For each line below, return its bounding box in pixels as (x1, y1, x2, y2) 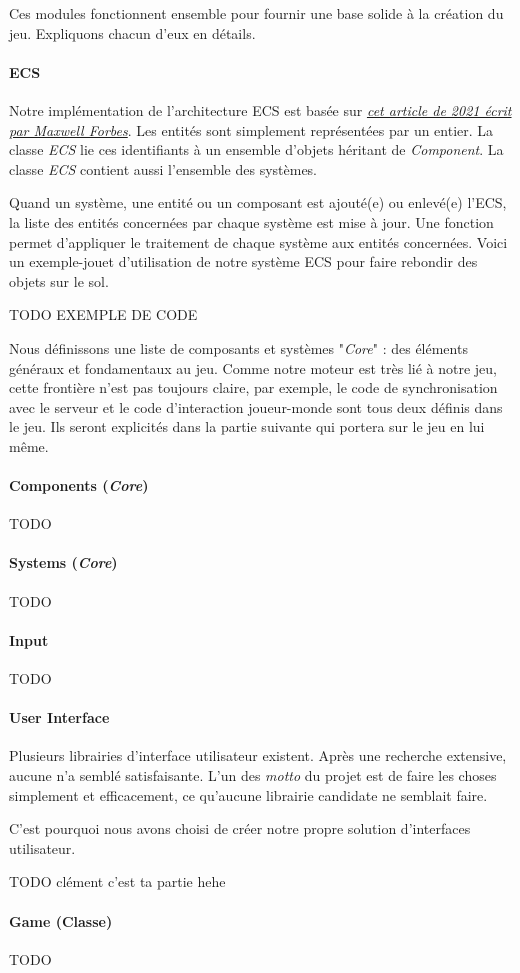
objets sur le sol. (9, 270, 109, 291)
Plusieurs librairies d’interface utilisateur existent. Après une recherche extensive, (9, 745, 507, 766)
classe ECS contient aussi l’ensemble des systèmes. (9, 158, 318, 179)
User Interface (9, 707, 110, 728)
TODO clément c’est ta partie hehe (9, 871, 226, 892)
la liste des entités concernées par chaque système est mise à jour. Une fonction (9, 211, 494, 232)
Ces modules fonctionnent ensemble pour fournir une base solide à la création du (9, 3, 504, 23)
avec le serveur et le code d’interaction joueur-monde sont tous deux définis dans (9, 396, 503, 417)
